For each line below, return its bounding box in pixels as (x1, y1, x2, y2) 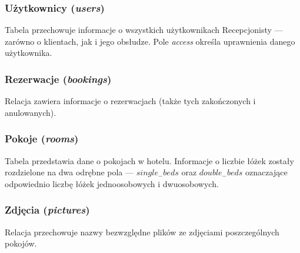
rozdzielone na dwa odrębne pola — (5, 166, 134, 178)
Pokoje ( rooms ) (5, 131, 79, 146)
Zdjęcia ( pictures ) (5, 202, 90, 217)
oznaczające (245, 166, 288, 178)
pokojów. (5, 237, 37, 249)
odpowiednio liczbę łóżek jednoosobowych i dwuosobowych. (5, 177, 219, 189)
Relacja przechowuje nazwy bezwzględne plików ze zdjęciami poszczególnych (5, 225, 279, 238)
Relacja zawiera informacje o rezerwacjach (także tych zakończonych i (5, 95, 256, 107)
